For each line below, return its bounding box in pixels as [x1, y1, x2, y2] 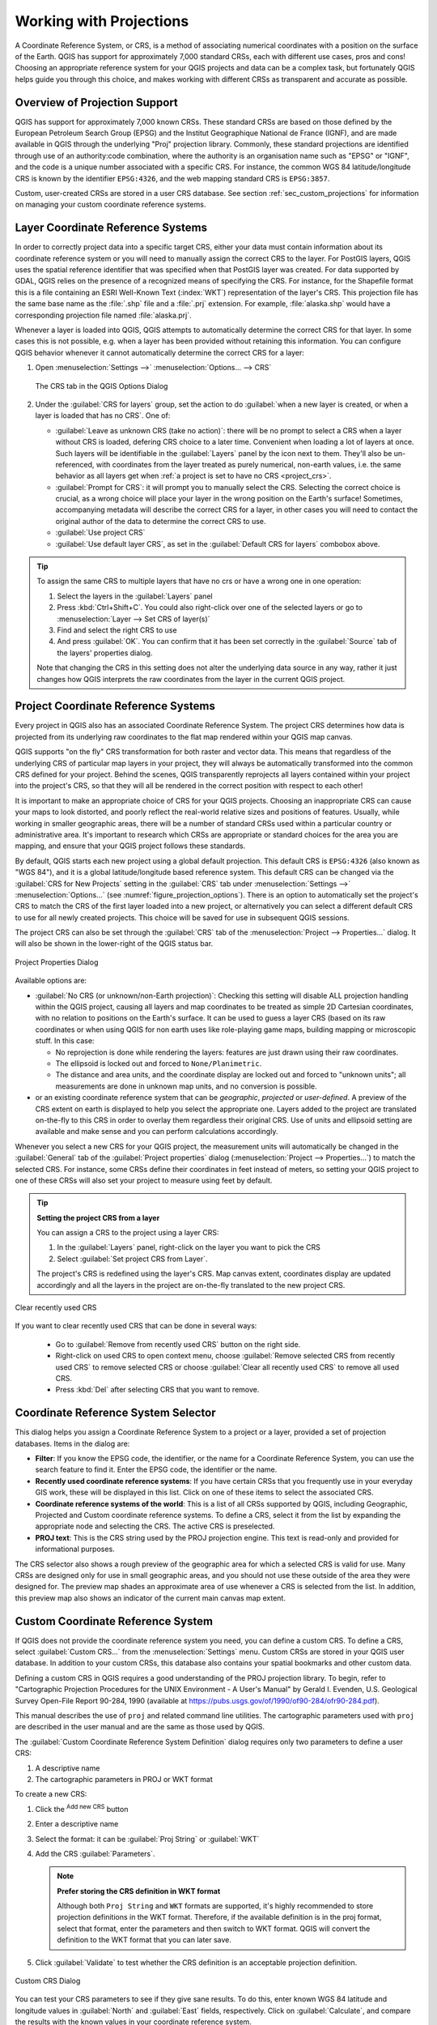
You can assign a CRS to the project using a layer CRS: [36, 1228, 219, 1238]
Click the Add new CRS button [35, 1803, 129, 1814]
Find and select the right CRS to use [57, 625, 177, 635]
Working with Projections [15, 12, 189, 30]
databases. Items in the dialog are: [15, 1439, 130, 1448]
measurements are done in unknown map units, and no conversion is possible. [55, 1081, 317, 1091]
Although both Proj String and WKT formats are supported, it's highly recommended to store [57, 1901, 374, 1911]
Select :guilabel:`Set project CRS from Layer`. [57, 1254, 208, 1264]
